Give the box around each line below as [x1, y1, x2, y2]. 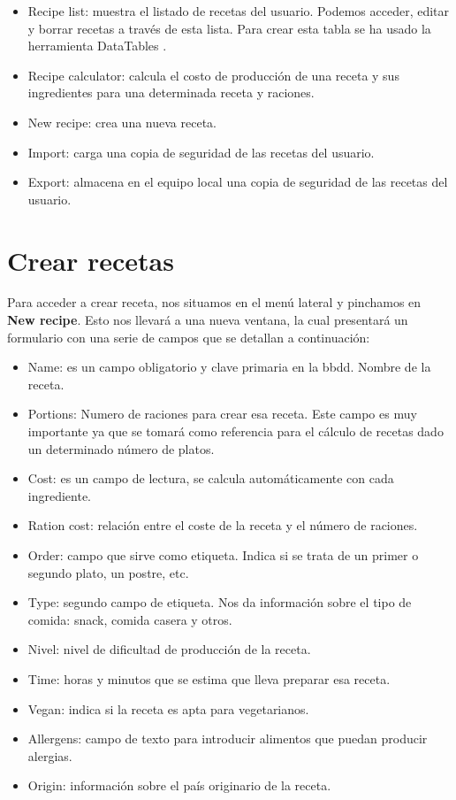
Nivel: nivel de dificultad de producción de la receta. [27, 640, 311, 658]
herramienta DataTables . [27, 36, 167, 55]
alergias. [27, 746, 72, 765]
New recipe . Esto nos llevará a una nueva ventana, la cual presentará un [7, 311, 408, 329]
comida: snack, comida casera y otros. [27, 610, 232, 628]
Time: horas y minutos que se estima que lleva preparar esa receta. [27, 669, 391, 688]
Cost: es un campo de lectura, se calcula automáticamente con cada [27, 469, 394, 488]
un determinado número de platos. [27, 439, 215, 458]
